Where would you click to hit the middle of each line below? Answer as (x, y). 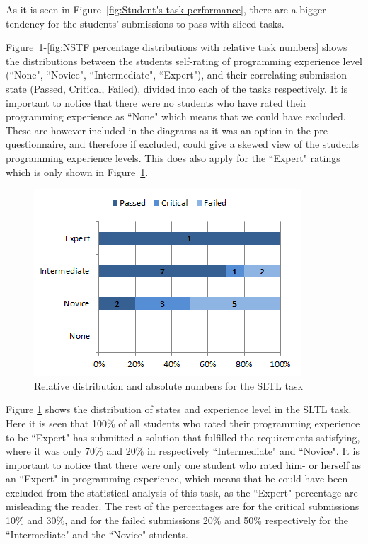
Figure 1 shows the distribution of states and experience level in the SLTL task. (179, 409)
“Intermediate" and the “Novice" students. (97, 534)
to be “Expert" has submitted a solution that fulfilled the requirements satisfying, (183, 437)
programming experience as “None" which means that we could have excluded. (176, 116)
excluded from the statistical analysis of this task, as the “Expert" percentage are (182, 492)
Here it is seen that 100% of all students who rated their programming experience (183, 423)
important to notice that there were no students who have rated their (156, 102)
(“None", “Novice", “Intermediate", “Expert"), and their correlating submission (177, 75)
